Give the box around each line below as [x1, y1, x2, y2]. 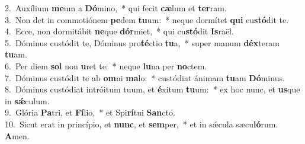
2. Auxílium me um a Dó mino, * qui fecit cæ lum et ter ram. [5, 2, 227, 14]
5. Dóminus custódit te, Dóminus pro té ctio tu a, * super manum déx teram [5, 36, 280, 49]
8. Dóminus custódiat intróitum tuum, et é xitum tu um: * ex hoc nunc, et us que [5, 83, 300, 95]
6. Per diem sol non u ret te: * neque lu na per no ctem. [5, 59, 207, 72]
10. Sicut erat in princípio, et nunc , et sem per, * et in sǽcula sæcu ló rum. [5, 117, 278, 130]
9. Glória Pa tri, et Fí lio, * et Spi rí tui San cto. [5, 106, 175, 119]
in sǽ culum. [5, 94, 50, 107]
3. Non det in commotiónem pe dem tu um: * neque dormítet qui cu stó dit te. [5, 13, 289, 25]
